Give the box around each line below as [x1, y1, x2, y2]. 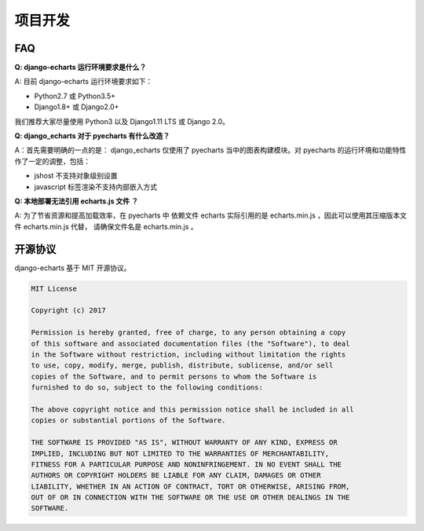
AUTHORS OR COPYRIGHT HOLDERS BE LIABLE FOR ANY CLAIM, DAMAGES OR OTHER [31, 471, 321, 480]
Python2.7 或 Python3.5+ [34, 91, 115, 101]
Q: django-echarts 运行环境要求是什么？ [14, 63, 147, 72]
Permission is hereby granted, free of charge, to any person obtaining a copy [31, 328, 346, 337]
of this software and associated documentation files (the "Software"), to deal [31, 339, 350, 348]
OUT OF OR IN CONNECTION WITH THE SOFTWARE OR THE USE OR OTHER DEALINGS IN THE [31, 493, 350, 502]
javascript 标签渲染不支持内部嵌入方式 [34, 181, 157, 192]
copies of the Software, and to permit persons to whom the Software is [31, 372, 317, 381]
